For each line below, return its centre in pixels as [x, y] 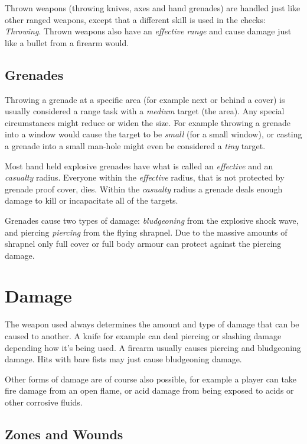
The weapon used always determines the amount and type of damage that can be [152, 324]
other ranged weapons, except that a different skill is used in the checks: [135, 19]
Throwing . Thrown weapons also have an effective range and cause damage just [148, 31]
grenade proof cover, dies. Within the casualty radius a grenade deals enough [144, 189]
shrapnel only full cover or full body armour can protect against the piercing [143, 244]
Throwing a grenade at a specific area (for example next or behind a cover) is [145, 99]
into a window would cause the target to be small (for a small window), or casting [153, 134]
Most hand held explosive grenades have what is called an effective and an [139, 165]
